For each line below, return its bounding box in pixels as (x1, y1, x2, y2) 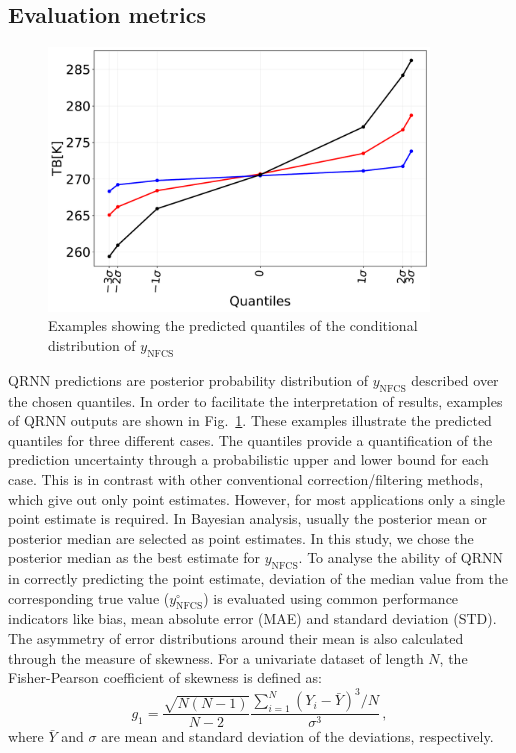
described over (411, 369, 499, 390)
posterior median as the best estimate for (8, 547, 261, 568)
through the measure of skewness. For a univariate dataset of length (8, 647, 424, 668)
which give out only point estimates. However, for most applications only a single (8, 488, 506, 509)
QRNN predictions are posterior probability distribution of (8, 369, 369, 390)
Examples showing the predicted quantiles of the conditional (48, 315, 418, 336)
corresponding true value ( (8, 587, 170, 608)
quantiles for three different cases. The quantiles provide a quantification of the (8, 429, 493, 450)
